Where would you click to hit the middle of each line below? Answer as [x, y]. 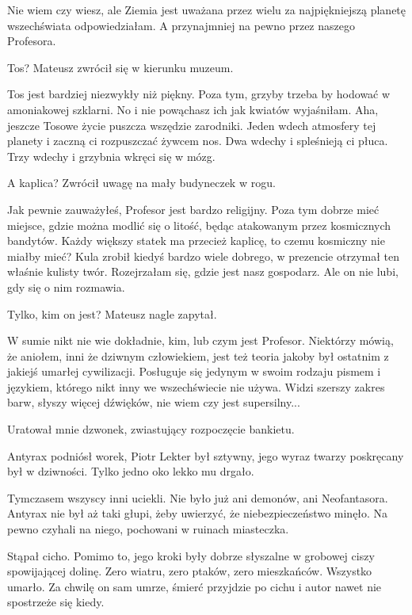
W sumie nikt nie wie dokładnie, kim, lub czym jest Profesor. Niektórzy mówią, [200, 340]
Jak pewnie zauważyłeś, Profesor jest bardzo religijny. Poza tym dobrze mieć [193, 209]
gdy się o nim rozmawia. [66, 286]
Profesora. [32, 41]
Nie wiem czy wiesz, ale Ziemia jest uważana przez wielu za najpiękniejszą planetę [207, 10]
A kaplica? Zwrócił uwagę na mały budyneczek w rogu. [141, 183]
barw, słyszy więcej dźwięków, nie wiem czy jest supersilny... [154, 402]
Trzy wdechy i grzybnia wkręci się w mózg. [111, 156]
